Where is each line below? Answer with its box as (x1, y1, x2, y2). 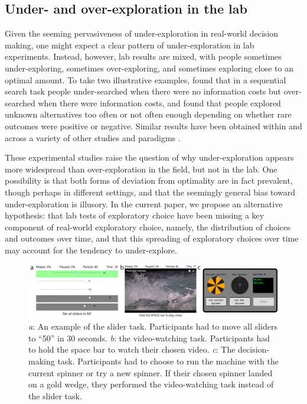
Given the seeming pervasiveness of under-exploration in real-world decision (5, 27, 279, 40)
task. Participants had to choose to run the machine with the (57, 354, 279, 367)
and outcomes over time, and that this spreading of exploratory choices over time (5, 232, 299, 245)
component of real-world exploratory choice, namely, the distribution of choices (5, 220, 290, 233)
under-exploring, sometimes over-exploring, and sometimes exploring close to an (5, 61, 294, 74)
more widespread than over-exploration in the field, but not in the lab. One (5, 162, 277, 175)
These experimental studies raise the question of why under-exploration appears (5, 151, 294, 164)
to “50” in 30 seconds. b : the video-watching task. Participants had (28, 331, 270, 344)
